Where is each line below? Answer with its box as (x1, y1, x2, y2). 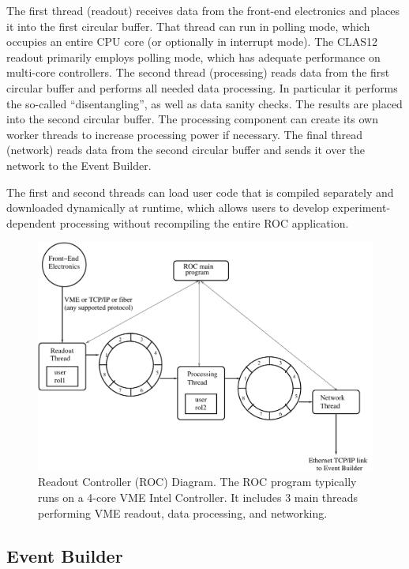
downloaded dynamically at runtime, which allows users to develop (6, 199, 329, 216)
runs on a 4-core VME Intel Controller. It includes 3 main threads (38, 488, 358, 505)
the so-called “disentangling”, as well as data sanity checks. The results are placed (6, 95, 403, 111)
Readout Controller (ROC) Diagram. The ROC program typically (38, 473, 357, 490)
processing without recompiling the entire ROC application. (59, 214, 349, 231)
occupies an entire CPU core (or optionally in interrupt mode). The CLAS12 (6, 33, 378, 50)
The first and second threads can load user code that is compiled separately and (6, 183, 394, 200)
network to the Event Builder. (6, 156, 152, 173)
